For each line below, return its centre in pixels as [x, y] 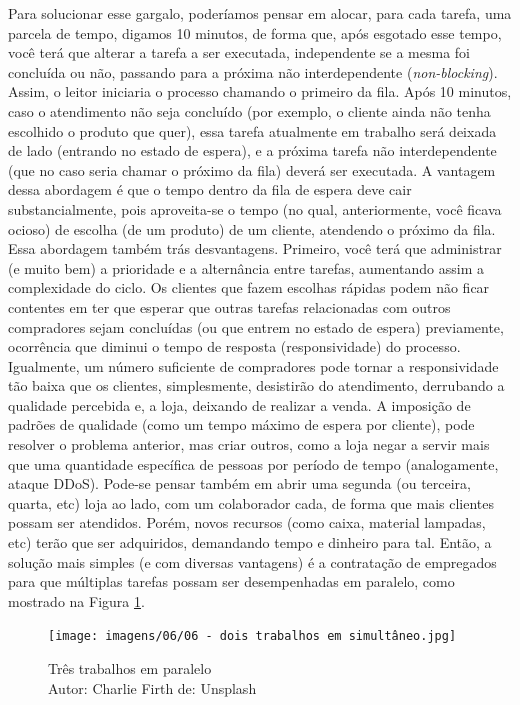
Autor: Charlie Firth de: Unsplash [152, 687]
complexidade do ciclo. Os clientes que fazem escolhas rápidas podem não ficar [249, 287]
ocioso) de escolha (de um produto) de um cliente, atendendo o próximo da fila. [252, 228]
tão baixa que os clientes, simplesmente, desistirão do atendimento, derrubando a [256, 385]
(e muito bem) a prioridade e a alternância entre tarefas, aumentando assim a [246, 267]
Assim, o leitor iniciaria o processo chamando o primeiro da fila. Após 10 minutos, [260, 91]
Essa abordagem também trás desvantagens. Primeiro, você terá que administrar [255, 248]
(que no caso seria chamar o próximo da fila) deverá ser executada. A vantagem [252, 169]
